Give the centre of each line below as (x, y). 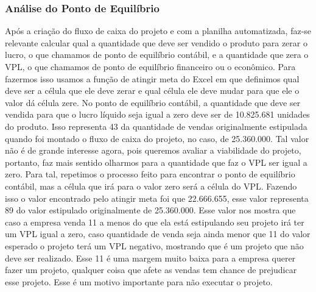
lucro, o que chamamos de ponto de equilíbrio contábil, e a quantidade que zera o (157, 55)
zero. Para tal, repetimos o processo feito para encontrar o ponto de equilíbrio (150, 174)
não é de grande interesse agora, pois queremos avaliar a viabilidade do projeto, (153, 150)
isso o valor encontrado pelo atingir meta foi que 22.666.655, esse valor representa (157, 198)
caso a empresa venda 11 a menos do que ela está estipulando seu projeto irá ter (155, 222)
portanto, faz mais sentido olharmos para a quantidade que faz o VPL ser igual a (156, 162)
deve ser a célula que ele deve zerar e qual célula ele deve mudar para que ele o (152, 91)
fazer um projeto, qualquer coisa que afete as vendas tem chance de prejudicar (151, 270)
